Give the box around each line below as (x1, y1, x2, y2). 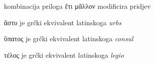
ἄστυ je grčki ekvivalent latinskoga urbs (4, 17, 122, 27)
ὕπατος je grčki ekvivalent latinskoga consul (4, 33, 133, 44)
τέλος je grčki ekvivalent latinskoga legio (4, 49, 124, 60)
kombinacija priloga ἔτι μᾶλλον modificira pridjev (4, 1, 151, 11)
